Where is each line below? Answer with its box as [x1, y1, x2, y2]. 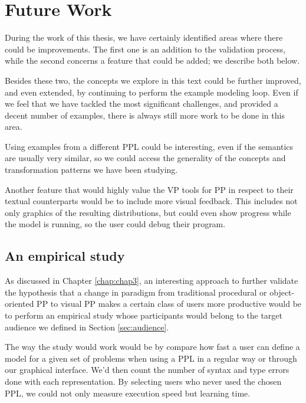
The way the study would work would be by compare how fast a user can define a [5, 340, 300, 353]
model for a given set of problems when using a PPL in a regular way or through [5, 352, 297, 364]
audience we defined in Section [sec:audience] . [5, 320, 169, 333]
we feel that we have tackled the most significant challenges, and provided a [5, 97, 278, 110]
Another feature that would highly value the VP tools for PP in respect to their [5, 183, 294, 195]
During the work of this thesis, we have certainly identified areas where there [5, 31, 283, 44]
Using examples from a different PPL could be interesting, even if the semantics [5, 140, 294, 152]
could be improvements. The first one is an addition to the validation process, [5, 42, 286, 55]
